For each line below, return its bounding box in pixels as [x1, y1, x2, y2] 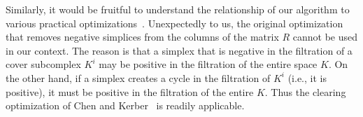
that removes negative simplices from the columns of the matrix [6, 29, 279, 44]
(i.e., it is [287, 70, 327, 85]
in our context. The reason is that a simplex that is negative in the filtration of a [6, 43, 353, 57]
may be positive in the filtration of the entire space [99, 57, 318, 71]
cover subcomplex [6, 57, 81, 71]
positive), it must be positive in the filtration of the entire [6, 84, 254, 99]
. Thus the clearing [264, 84, 346, 99]
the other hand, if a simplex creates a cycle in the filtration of [6, 70, 271, 85]
